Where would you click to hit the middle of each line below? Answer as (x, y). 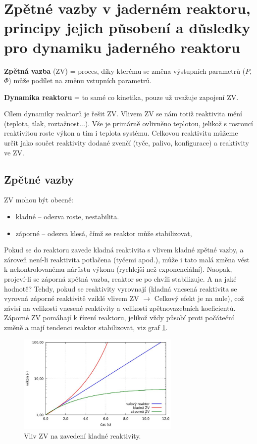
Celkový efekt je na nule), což (199, 298)
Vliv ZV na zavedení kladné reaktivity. (82, 435)
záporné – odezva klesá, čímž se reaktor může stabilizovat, (104, 233)
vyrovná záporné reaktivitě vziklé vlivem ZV (72, 298)
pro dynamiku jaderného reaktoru (122, 47)
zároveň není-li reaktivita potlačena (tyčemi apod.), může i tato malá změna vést (127, 259)
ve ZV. (14, 152)
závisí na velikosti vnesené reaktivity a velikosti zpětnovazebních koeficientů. (120, 308)
